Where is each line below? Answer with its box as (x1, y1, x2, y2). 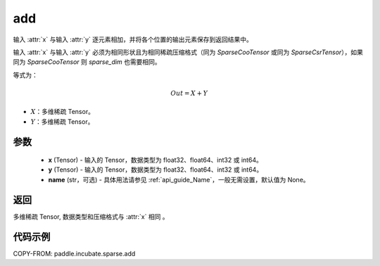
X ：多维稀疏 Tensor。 (30, 108, 95, 116)
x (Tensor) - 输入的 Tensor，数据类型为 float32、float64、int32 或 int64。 (48, 156, 263, 165)
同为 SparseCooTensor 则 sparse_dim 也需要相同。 (13, 58, 161, 66)
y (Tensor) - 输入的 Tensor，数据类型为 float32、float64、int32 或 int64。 (48, 165, 263, 174)
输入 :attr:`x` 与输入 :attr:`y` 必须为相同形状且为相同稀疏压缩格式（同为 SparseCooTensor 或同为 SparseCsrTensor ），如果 (13, 48, 364, 56)
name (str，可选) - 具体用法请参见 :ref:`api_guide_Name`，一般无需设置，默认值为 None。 (48, 175, 310, 184)
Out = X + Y (170, 89, 208, 97)
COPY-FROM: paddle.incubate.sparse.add (13, 249, 136, 258)
